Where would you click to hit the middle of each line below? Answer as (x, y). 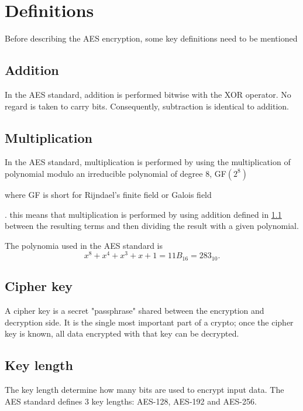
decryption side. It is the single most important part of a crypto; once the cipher (149, 322)
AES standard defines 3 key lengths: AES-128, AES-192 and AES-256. (131, 401)
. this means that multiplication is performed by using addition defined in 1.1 (143, 214)
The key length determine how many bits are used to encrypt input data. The (144, 389)
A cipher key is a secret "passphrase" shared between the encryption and (135, 311)
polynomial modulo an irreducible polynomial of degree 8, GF (116, 173)
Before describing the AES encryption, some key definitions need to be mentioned (151, 38)
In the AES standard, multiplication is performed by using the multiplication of (148, 162)
